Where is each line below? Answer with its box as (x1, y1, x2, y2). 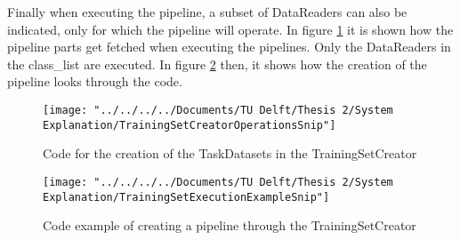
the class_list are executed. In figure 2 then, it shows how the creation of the (7, 54, 427, 73)
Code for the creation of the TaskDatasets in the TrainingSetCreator (43, 144, 417, 163)
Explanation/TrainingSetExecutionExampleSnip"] (43, 190, 330, 204)
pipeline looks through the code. (7, 72, 182, 91)
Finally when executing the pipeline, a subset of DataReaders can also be (7, 3, 408, 20)
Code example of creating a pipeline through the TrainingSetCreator (43, 216, 416, 235)
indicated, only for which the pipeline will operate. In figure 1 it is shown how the (7, 20, 454, 38)
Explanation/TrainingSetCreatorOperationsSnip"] (43, 118, 336, 132)
